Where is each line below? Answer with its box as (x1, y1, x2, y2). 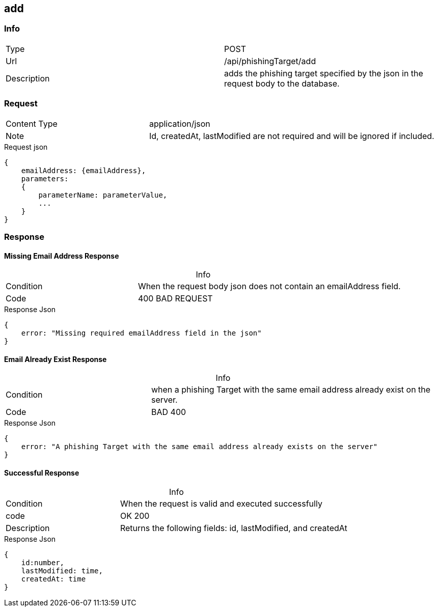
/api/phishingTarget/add (224, 55, 316, 66)
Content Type (6, 118, 58, 129)
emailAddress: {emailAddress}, (21, 166, 146, 175)
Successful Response (4, 468, 79, 477)
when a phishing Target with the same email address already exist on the (151, 384, 431, 395)
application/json (149, 118, 210, 129)
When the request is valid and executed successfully (120, 498, 322, 509)
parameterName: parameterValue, (38, 190, 168, 199)
